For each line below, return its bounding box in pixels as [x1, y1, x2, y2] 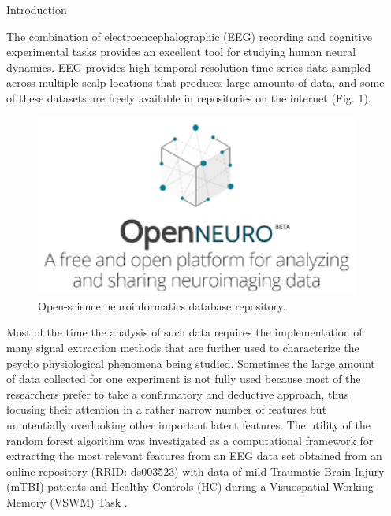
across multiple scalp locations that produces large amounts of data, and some [6, 74, 385, 91]
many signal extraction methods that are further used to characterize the [6, 340, 359, 356]
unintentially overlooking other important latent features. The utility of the [6, 416, 371, 432]
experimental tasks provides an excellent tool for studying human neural [6, 43, 356, 60]
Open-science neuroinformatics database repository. [38, 297, 286, 314]
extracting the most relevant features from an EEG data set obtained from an [6, 447, 382, 464]
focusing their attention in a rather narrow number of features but [6, 401, 327, 418]
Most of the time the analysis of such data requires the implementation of [6, 324, 363, 340]
